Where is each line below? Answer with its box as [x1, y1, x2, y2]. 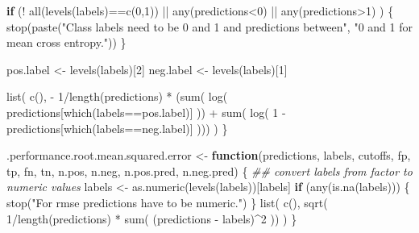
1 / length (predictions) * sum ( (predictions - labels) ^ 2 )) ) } [6, 210, 297, 227]
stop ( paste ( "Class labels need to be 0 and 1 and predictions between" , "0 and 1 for [6, 18, 413, 35]
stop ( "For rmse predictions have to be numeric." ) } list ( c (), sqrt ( [6, 193, 328, 210]
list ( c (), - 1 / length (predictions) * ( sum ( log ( [6, 88, 228, 105]
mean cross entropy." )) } [6, 34, 127, 51]
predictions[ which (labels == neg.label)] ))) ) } [6, 119, 228, 136]
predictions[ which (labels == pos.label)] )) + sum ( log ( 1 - [6, 103, 286, 120]
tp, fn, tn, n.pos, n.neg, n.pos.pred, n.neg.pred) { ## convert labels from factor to [6, 162, 413, 179]
